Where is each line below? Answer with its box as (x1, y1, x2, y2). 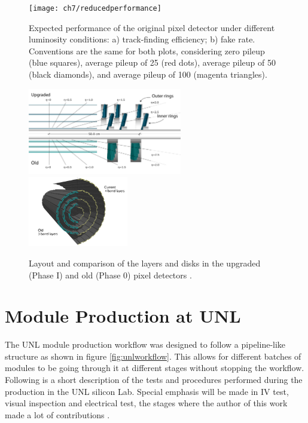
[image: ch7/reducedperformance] (29, 4, 161, 13)
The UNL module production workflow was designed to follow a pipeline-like (5, 338, 286, 351)
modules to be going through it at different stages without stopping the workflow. (5, 361, 304, 374)
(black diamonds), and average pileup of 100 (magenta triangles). (29, 68, 267, 81)
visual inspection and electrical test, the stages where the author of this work (5, 397, 288, 409)
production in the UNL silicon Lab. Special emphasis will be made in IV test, (5, 385, 289, 397)
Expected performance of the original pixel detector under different (29, 21, 275, 33)
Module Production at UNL (5, 304, 241, 328)
